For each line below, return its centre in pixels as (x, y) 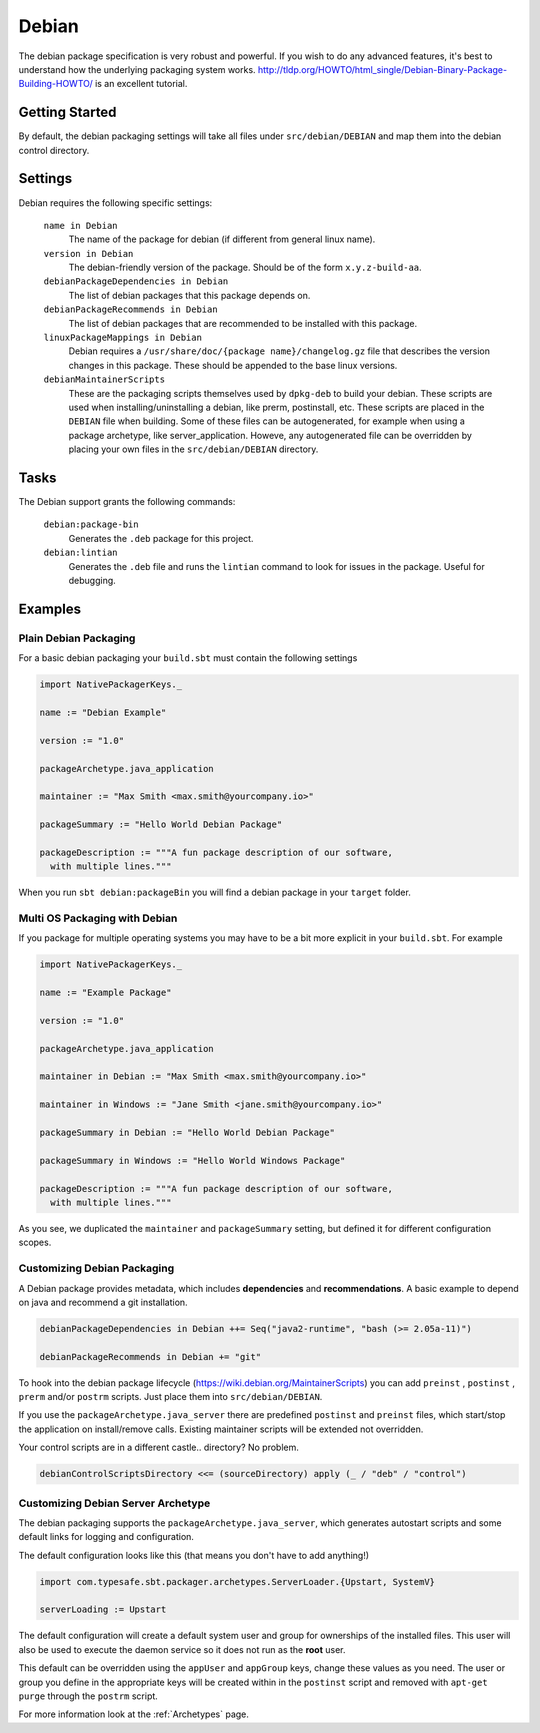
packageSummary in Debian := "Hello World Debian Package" (187, 1133)
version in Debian (88, 253)
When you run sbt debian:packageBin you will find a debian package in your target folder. (215, 892)
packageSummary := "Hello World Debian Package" (161, 824)
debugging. (92, 581)
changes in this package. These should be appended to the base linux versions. (233, 365)
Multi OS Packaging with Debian (98, 918)
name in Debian (81, 225)
